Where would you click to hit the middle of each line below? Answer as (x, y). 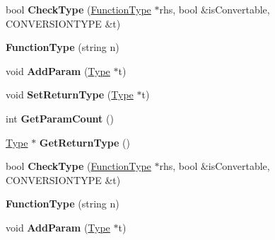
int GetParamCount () (60, 118)
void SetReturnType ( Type (70, 95)
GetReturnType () (84, 142)
